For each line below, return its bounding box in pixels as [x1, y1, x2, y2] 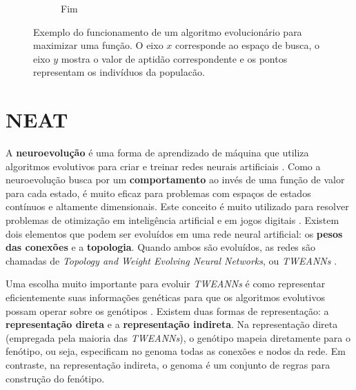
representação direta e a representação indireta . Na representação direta [6, 317, 338, 331]
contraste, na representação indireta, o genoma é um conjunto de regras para [6, 358, 330, 371]
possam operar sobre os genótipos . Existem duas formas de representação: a [6, 303, 329, 318]
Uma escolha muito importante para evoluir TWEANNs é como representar [6, 276, 326, 291]
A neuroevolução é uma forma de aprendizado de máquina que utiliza [6, 145, 309, 160]
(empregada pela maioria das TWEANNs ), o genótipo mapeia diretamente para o [6, 330, 351, 345]
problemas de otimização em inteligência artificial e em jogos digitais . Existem [6, 213, 339, 227]
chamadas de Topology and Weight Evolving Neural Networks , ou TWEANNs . [6, 253, 337, 267]
